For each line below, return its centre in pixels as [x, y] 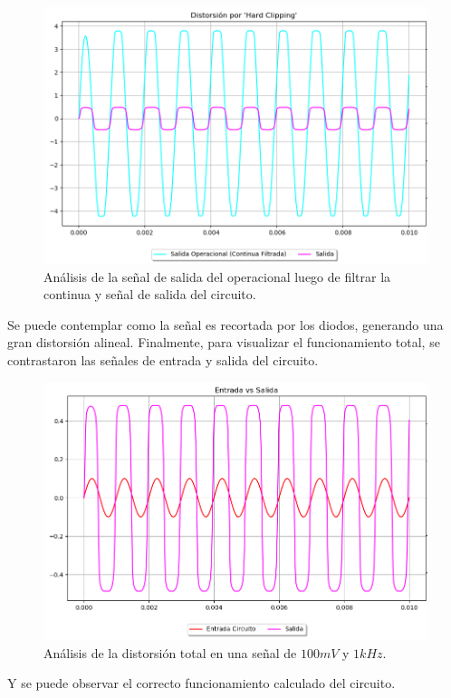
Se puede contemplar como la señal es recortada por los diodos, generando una [225, 324]
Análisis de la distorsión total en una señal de [170, 652]
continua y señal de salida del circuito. [150, 294]
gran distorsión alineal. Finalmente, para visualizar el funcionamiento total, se [224, 342]
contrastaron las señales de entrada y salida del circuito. [163, 359]
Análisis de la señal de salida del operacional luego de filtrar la [217, 276]
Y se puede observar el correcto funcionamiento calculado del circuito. [202, 683]
